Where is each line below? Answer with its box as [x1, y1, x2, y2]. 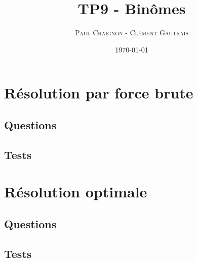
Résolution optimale [4, 181, 147, 202]
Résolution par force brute [4, 82, 193, 103]
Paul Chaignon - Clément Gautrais [74, 27, 188, 38]
